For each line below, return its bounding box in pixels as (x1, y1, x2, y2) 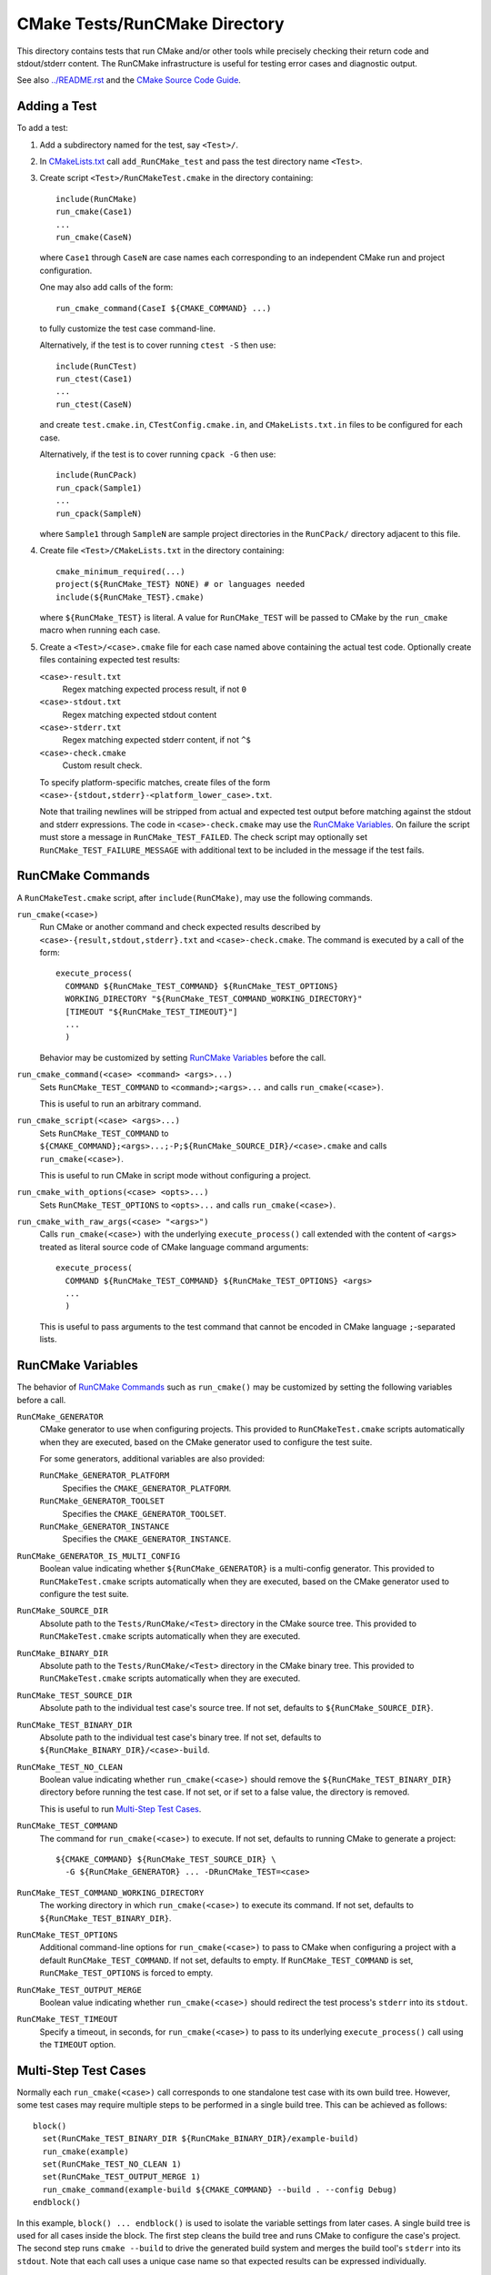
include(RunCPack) (55, 470, 138, 480)
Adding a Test (16, 98, 97, 114)
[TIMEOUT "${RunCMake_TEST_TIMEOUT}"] (65, 1006, 238, 1016)
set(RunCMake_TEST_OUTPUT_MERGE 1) (42, 2171, 202, 2182)
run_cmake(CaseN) (55, 232, 133, 242)
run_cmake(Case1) (55, 207, 133, 217)
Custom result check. (62, 760, 143, 771)
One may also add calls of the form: (39, 282, 174, 293)
